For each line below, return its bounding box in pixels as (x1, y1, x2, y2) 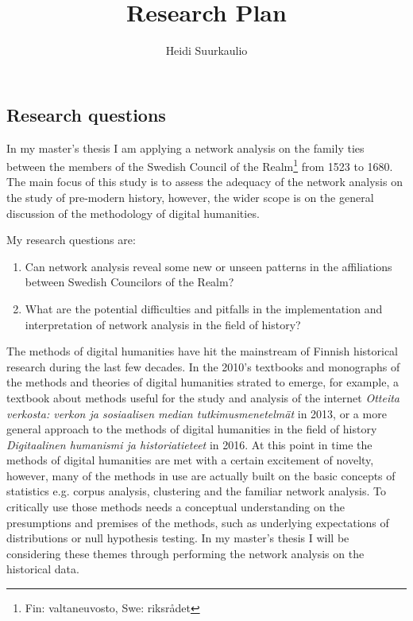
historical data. (6, 561, 79, 577)
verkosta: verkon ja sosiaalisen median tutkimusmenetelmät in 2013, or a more (6, 405, 387, 421)
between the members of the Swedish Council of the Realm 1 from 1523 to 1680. (6, 156, 393, 174)
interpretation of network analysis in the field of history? (25, 316, 301, 332)
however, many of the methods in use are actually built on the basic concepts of (6, 467, 396, 483)
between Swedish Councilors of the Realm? (25, 274, 234, 290)
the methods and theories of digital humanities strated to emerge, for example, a (6, 374, 399, 390)
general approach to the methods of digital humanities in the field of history (6, 421, 377, 437)
